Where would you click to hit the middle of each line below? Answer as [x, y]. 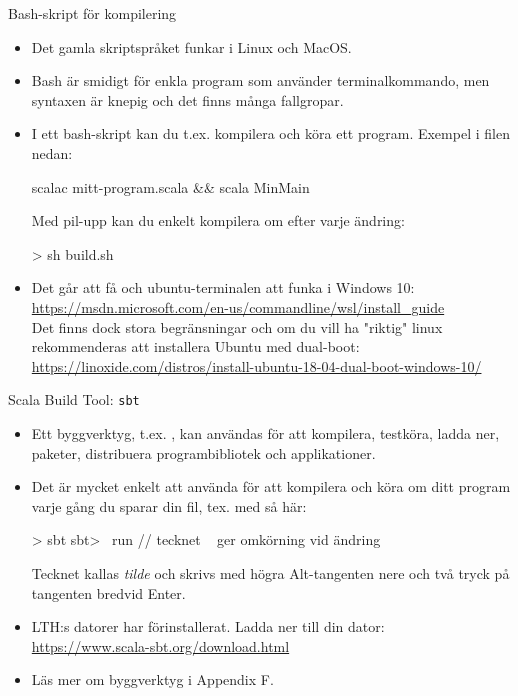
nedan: [52, 152]
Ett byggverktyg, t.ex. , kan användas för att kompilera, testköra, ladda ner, [265, 432]
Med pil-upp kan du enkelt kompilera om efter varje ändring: [218, 220]
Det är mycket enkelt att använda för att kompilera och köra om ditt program [271, 486]
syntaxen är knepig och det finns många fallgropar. [187, 99]
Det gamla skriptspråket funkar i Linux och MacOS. [191, 46]
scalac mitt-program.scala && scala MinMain [170, 186]
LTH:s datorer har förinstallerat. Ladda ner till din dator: [208, 626]
